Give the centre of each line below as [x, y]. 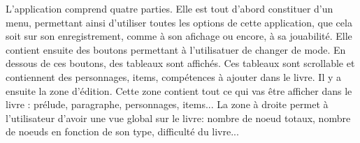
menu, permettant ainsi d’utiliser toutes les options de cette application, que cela [179, 22]
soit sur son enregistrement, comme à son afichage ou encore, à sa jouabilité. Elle [179, 36]
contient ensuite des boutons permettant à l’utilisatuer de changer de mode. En [176, 49]
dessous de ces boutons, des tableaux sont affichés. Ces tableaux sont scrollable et [180, 63]
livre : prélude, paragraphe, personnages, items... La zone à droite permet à [167, 104]
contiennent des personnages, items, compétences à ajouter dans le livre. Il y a [174, 76]
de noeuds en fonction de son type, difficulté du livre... [122, 131]
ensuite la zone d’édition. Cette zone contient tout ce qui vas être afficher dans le [179, 90]
